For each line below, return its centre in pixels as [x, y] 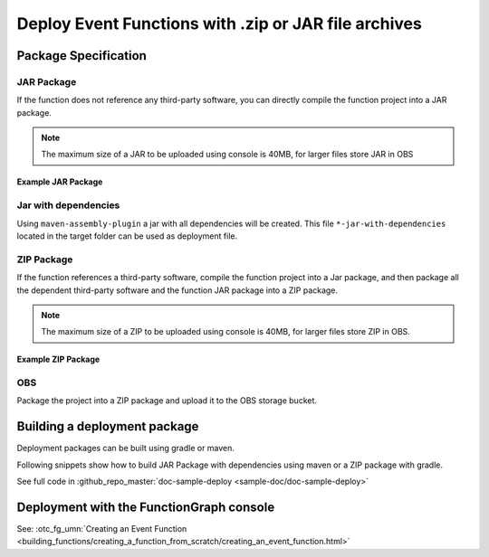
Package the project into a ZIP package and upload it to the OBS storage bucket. [167, 401]
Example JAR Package [60, 182]
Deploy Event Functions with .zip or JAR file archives [220, 24]
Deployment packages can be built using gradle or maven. [126, 448]
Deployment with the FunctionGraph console [146, 507]
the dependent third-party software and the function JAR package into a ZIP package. [177, 290]
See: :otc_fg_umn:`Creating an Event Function [102, 529]
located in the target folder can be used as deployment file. [127, 236]
